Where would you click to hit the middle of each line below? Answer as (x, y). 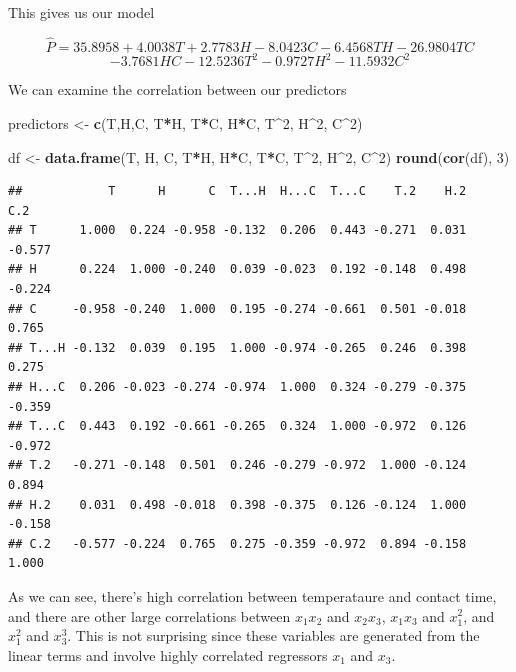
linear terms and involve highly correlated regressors (168, 654)
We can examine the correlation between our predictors (177, 89)
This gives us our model (81, 12)
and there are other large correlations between (149, 615)
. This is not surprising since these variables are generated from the (273, 635)
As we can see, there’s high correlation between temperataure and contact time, (252, 595)
